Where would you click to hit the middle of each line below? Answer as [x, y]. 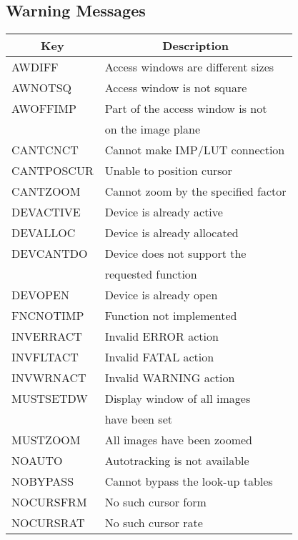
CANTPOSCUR [53, 171]
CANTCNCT [45, 150]
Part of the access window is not [186, 109]
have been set [138, 419]
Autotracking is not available [177, 461]
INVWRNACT [49, 378]
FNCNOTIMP [48, 316]
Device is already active [164, 212]
